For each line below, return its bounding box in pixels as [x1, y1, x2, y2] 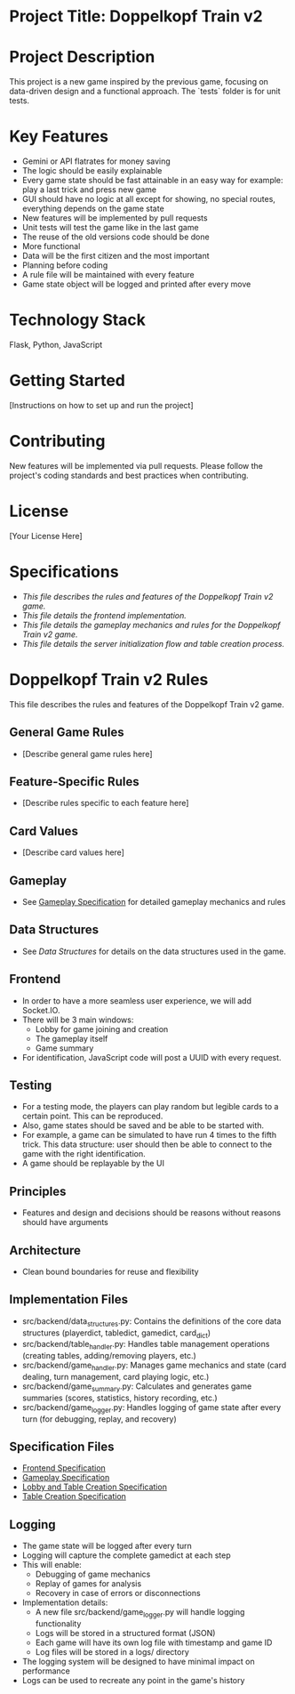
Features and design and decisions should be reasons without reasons [21, 1207, 282, 1218]
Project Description [9, 47, 155, 68]
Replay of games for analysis [35, 1578, 142, 1589]
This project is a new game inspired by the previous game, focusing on [9, 77, 269, 87]
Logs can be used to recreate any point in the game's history [21, 1675, 245, 1686]
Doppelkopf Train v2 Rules [9, 669, 209, 690]
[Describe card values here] [21, 847, 124, 858]
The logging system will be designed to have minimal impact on [21, 1657, 255, 1667]
